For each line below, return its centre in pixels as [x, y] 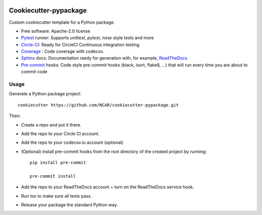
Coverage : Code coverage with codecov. [63, 51]
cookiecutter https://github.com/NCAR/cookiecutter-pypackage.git [98, 105]
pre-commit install [53, 176]
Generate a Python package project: [45, 94]
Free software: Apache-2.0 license [56, 31]
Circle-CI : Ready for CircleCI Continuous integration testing [80, 45]
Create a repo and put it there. [51, 125]
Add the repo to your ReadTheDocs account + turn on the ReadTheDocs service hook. [107, 187]
